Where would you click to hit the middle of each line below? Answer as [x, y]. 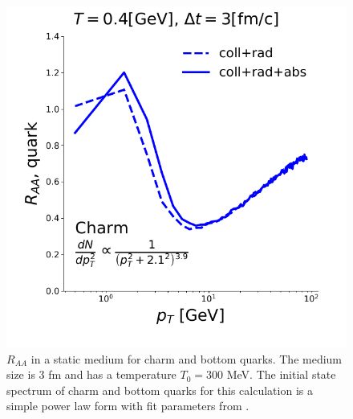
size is [21, 374]
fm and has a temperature [112, 374]
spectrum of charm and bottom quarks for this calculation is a [160, 390]
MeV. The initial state [281, 374]
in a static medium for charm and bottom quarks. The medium [187, 358]
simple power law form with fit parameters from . [128, 406]
